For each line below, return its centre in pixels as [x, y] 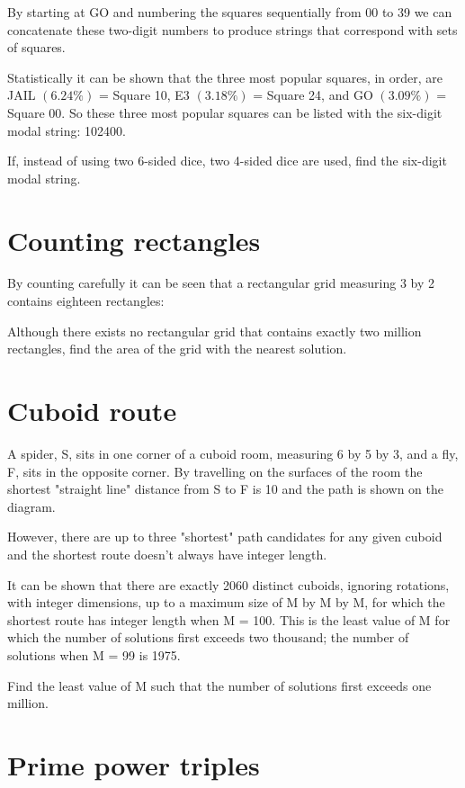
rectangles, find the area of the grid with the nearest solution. [177, 349]
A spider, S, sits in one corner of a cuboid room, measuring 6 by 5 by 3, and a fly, [233, 453]
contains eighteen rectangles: [86, 301]
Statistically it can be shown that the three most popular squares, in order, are [225, 77]
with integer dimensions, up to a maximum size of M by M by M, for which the [226, 602]
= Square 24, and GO [313, 95]
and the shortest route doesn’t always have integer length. [167, 554]
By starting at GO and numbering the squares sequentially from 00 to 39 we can [230, 12]
